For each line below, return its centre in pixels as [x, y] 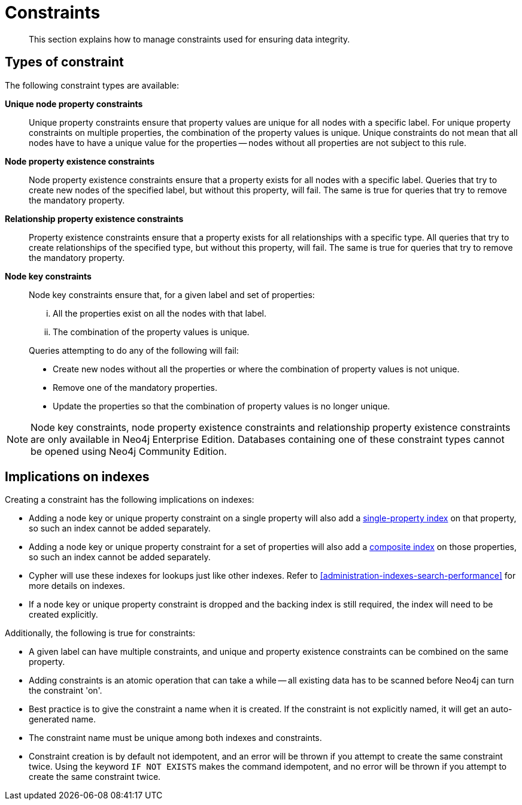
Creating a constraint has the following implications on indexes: [130, 500]
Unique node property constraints [74, 104]
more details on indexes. [77, 586]
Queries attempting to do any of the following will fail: [134, 350]
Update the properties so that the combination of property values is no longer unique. [221, 406]
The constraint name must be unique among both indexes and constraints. [175, 738]
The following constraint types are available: [92, 85]
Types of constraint [64, 62]
